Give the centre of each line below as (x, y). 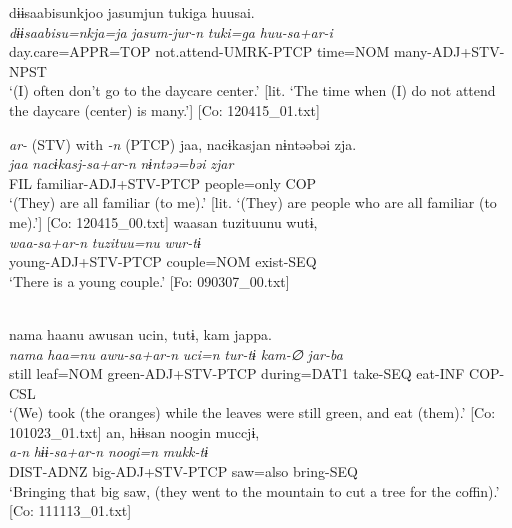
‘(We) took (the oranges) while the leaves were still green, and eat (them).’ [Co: (252, 412)
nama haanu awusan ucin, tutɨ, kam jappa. (141, 333)
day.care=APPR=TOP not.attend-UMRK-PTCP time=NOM (199, 51)
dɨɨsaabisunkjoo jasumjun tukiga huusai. (132, 12)
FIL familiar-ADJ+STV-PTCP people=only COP (163, 182)
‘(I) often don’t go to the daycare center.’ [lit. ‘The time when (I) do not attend (252, 90)
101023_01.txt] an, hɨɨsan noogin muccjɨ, (134, 431)
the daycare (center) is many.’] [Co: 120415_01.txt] (164, 109)
